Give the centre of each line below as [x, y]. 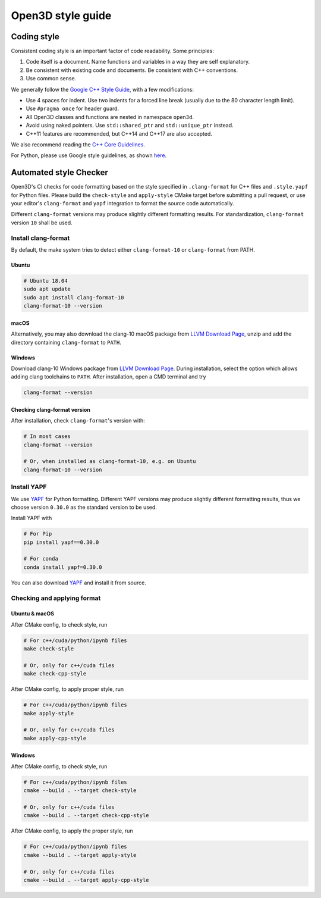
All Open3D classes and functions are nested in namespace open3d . [110, 117]
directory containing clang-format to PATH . [66, 342]
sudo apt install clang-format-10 [74, 297]
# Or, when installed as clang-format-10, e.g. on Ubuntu [110, 461]
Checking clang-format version [51, 409]
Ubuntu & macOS [33, 614]
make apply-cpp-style [55, 738]
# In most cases [47, 437]
